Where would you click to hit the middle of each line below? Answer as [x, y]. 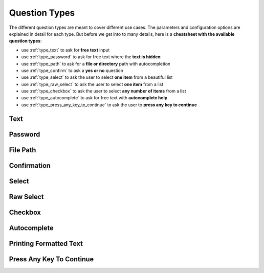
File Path [22, 150]
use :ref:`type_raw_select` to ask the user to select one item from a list [92, 84]
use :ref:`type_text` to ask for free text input [66, 50]
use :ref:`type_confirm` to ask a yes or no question [72, 70]
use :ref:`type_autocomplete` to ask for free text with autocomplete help [94, 98]
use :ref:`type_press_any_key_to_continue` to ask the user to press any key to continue [109, 105]
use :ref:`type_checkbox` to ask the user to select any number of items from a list [104, 91]
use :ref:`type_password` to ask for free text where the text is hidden [91, 57]
